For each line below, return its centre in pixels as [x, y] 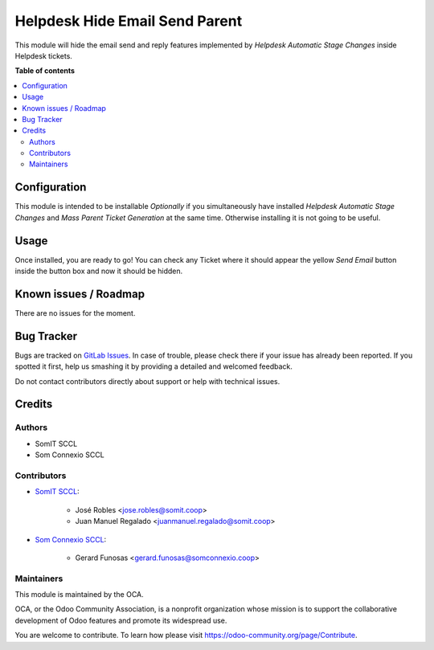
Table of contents [45, 71]
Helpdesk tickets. [43, 55]
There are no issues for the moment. [75, 313]
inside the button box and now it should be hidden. [99, 271]
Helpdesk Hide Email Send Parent [129, 21]
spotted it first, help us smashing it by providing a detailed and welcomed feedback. [154, 366]
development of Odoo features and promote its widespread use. [121, 620]
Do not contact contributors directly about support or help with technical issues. [147, 381]
